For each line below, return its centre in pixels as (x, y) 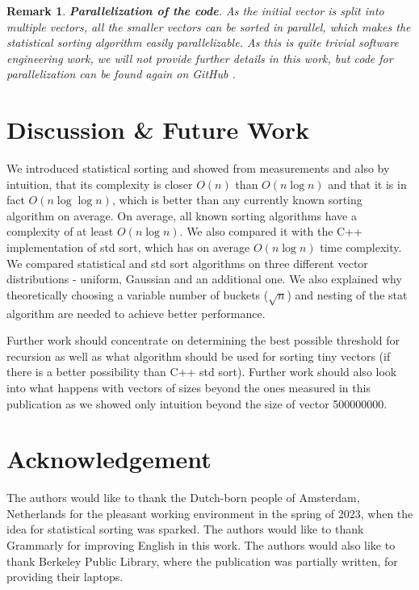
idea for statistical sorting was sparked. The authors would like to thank (185, 529)
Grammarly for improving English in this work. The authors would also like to (201, 545)
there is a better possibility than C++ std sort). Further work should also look (202, 372)
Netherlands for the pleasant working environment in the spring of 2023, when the (210, 513)
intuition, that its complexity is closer (100, 184)
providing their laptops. (65, 577)
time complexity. (361, 247)
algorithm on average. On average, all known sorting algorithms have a (182, 215)
